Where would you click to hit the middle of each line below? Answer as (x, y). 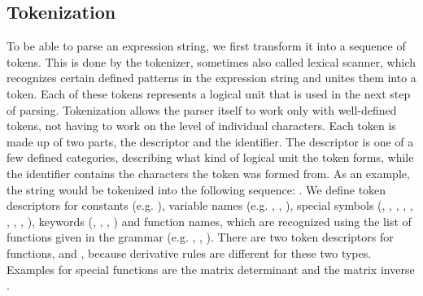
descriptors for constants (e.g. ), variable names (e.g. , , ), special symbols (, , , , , (210, 205)
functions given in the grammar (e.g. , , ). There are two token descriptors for (200, 237)
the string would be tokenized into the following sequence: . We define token (196, 189)
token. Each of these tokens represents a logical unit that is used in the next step (209, 93)
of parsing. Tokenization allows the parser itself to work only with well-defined (202, 109)
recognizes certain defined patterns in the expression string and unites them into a (211, 78)
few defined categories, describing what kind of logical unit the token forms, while (210, 157)
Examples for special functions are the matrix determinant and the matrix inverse (211, 269)
